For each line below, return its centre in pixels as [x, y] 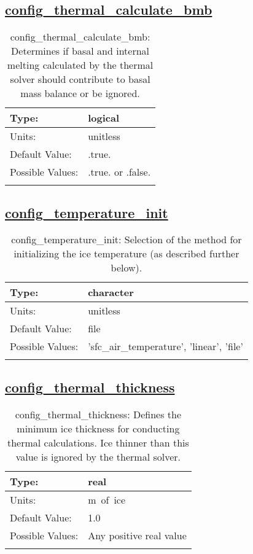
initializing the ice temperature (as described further [126, 254]
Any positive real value [137, 535]
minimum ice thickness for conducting [98, 428]
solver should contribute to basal [80, 79]
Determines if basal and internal [80, 51]
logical [103, 118]
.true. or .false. [119, 172]
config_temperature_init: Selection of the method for [126, 240]
